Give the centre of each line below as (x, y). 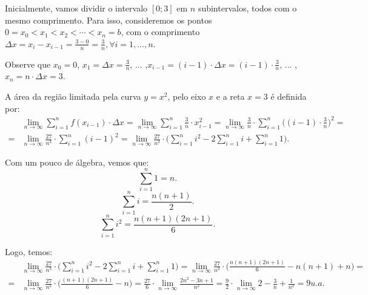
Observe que (28, 64)
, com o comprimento (160, 32)
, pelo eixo (187, 96)
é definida (289, 96)
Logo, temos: (29, 251)
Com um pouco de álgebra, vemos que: (77, 162)
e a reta (230, 96)
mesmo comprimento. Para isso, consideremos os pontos (109, 20)
